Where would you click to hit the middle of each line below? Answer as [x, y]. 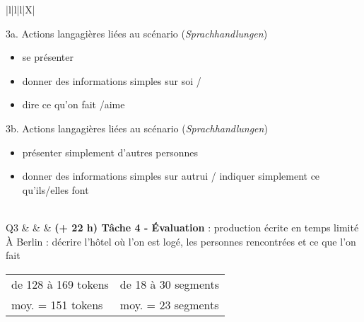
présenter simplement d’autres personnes [110, 152]
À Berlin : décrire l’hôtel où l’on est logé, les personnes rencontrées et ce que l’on [181, 241]
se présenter [48, 57]
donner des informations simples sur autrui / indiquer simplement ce [171, 176]
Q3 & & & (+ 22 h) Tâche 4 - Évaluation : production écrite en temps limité [182, 227]
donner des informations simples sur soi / [112, 80]
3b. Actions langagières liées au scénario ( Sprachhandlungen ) [137, 128]
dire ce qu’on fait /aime [74, 104]
